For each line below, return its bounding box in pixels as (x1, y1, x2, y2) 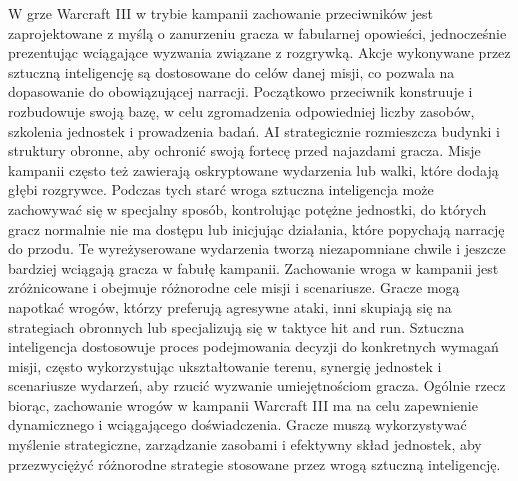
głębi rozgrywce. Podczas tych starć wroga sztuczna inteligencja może (8, 179, 434, 200)
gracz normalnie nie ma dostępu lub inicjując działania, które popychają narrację (8, 218, 505, 239)
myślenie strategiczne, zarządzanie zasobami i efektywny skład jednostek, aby (8, 434, 482, 455)
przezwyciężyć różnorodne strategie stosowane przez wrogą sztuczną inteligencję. (8, 453, 501, 474)
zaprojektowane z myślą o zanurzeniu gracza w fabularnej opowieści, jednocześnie (8, 22, 507, 43)
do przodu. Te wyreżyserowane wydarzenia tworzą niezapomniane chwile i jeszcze (8, 238, 506, 259)
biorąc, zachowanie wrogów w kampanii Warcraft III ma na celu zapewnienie (8, 394, 478, 415)
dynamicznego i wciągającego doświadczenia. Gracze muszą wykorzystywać (8, 414, 467, 435)
